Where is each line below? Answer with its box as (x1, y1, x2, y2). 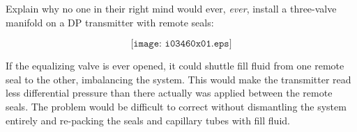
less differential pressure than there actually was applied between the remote (6, 85, 333, 100)
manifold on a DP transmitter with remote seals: (6, 15, 214, 29)
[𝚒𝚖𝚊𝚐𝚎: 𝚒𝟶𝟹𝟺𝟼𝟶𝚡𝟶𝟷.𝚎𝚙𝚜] (130, 39, 232, 49)
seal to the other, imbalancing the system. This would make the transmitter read (6, 72, 351, 86)
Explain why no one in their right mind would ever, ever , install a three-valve (6, 1, 337, 15)
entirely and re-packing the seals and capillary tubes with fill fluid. (6, 113, 290, 127)
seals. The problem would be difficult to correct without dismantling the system (6, 99, 347, 113)
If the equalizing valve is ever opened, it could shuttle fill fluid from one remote (6, 58, 344, 73)
